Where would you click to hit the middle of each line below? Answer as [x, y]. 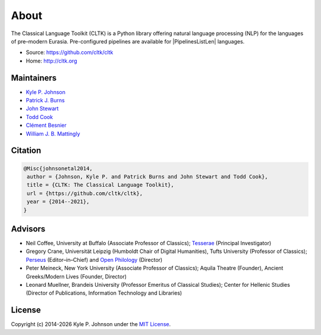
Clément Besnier [46, 126]
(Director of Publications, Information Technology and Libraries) [104, 293]
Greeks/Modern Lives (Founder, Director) [76, 276]
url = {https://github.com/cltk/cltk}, [85, 193]
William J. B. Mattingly [53, 133]
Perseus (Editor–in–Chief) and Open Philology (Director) [94, 259]
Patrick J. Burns [45, 101]
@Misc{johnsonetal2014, [58, 168]
